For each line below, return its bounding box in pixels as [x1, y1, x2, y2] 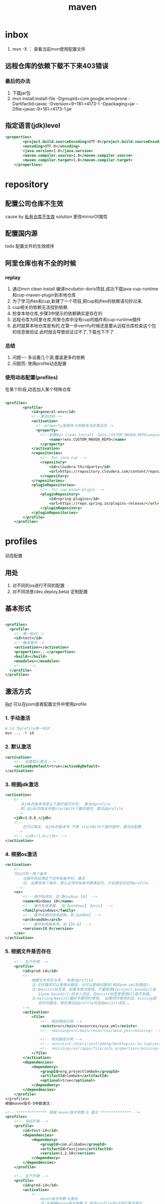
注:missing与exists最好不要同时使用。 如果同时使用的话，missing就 [31, 996, 157, 1001]
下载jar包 [12, 90, 31, 96]
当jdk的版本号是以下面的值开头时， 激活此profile [20, 802, 110, 807]
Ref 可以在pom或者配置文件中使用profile [5, 701, 87, 707]
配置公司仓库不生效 [5, 200, 63, 208]
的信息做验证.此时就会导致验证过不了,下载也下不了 [12, 329, 114, 335]
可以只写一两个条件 [14, 871, 47, 876]
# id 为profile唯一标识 [5, 726, 50, 731]
